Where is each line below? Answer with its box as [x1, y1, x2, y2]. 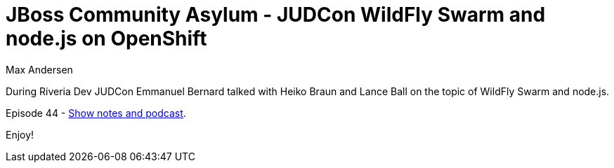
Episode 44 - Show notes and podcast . [6, 106, 186, 119]
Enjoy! [6, 128, 34, 141]
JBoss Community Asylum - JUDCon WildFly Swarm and [6, 3, 546, 27]
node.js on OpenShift [6, 27, 207, 50]
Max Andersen [6, 63, 73, 76]
